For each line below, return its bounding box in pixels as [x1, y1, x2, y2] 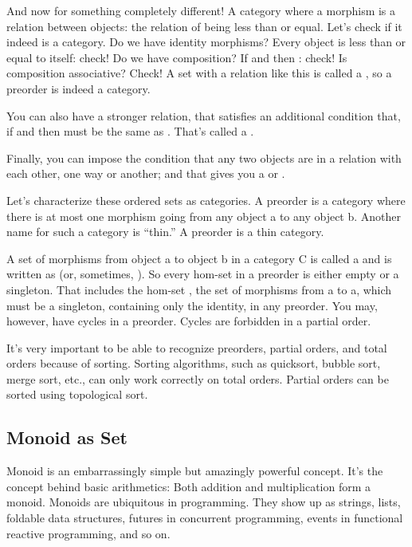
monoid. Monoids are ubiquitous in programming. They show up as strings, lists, [6, 494, 401, 510]
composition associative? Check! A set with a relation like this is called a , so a [6, 65, 392, 81]
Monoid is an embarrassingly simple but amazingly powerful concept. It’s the [6, 462, 383, 479]
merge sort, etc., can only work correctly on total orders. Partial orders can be [6, 370, 389, 387]
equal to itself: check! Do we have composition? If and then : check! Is [6, 49, 347, 65]
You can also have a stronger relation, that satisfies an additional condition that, [6, 107, 401, 124]
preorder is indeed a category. [6, 80, 151, 96]
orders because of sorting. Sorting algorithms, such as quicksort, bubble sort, [6, 355, 381, 372]
